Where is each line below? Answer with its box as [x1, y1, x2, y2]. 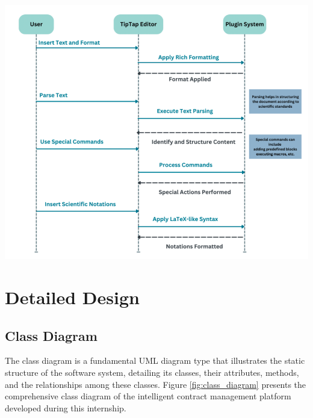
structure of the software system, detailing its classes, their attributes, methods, [5, 366, 299, 378]
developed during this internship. [5, 401, 126, 414]
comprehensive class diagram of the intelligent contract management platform [5, 390, 291, 402]
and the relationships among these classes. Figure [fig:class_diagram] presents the [5, 378, 306, 390]
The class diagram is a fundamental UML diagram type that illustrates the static [5, 354, 305, 367]
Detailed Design [5, 284, 140, 309]
